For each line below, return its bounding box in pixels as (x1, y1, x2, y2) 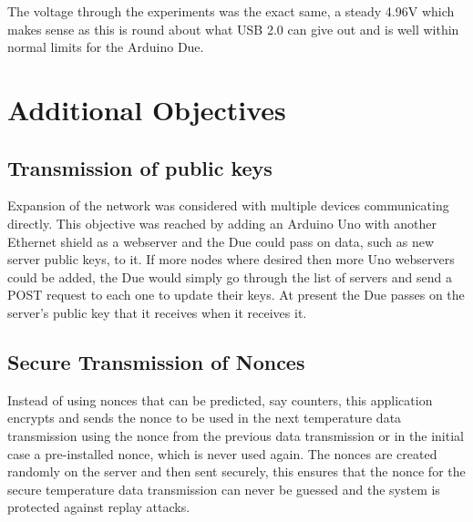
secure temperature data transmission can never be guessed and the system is (7, 479, 440, 498)
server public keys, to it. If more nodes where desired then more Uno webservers (7, 250, 455, 269)
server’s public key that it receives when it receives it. (7, 302, 307, 322)
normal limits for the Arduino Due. (7, 37, 204, 56)
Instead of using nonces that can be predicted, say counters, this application (7, 390, 433, 409)
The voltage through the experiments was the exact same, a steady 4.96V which (7, 2, 455, 20)
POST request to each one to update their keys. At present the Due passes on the (7, 285, 465, 304)
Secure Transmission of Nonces (7, 347, 305, 375)
